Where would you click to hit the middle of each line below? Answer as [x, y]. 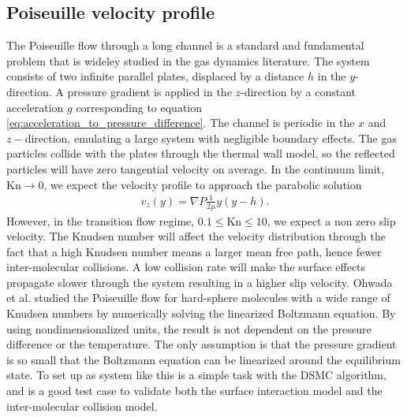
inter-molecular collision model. [82, 406]
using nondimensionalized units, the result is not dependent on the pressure [189, 328]
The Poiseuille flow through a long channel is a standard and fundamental [185, 45]
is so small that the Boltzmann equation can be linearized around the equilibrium [203, 359]
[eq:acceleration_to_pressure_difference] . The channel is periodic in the [181, 123]
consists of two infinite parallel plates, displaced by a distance [155, 76]
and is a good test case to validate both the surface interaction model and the [194, 391]
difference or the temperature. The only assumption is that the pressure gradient [202, 344]
